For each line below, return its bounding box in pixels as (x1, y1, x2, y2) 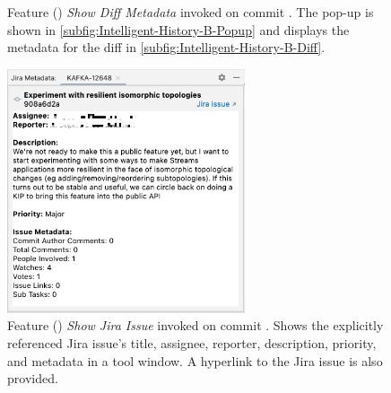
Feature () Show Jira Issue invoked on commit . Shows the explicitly (7, 316, 384, 335)
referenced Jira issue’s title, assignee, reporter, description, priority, (7, 334, 377, 352)
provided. (7, 369, 58, 388)
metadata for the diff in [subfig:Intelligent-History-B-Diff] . (7, 38, 326, 57)
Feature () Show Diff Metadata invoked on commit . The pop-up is (7, 3, 374, 21)
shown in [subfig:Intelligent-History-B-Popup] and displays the (7, 20, 350, 39)
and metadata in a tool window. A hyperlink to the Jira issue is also (7, 351, 383, 370)
